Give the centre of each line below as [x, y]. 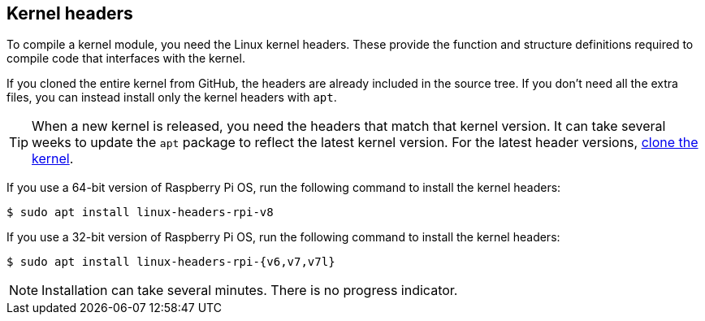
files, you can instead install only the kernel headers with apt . [172, 98]
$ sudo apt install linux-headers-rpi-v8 [140, 213]
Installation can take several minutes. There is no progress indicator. [250, 291]
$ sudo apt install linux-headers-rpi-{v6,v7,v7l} [171, 262]
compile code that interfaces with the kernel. [126, 59]
